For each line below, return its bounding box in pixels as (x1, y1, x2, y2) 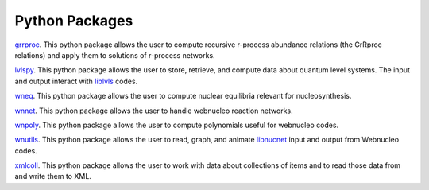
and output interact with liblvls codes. (14, 76, 138, 86)
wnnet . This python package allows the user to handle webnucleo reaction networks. (14, 106, 293, 115)
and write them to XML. (14, 172, 91, 181)
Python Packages (14, 12, 133, 29)
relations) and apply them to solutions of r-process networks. (14, 50, 215, 60)
